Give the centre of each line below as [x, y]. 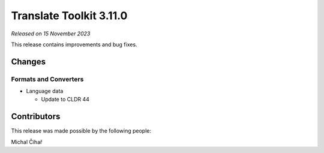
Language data [45, 91]
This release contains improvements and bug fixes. [74, 44]
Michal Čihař [27, 142]
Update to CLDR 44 [65, 100]
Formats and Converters [47, 79]
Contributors [36, 117]
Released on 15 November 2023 [51, 34]
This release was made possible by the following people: [81, 131]
